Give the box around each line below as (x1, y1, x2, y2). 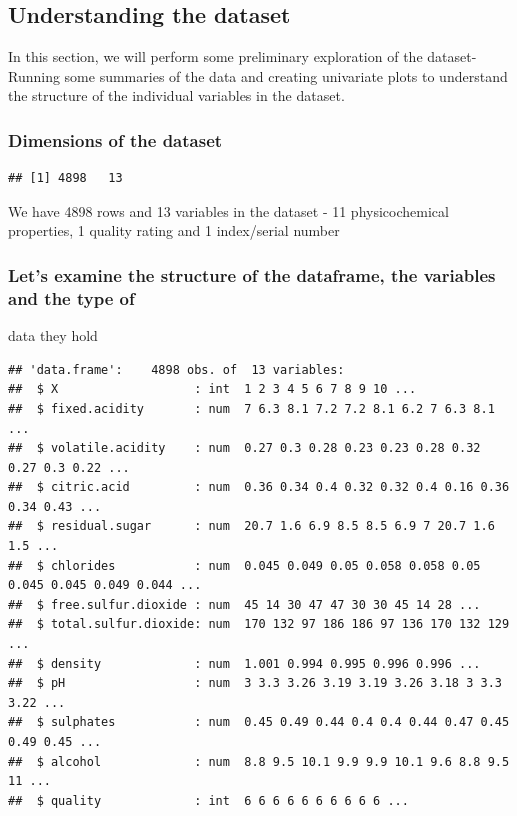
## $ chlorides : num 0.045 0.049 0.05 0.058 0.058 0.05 (8, 558, 481, 573)
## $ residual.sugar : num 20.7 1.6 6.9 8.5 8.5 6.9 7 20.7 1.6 (8, 519, 495, 534)
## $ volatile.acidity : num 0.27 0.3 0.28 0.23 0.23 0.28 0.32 (8, 441, 481, 456)
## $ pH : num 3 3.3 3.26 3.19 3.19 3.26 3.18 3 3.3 (8, 676, 502, 691)
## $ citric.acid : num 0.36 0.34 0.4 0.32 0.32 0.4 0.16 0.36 (8, 480, 510, 495)
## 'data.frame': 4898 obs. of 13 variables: (8, 362, 345, 377)
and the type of (8, 285, 135, 310)
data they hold (8, 325, 98, 346)
